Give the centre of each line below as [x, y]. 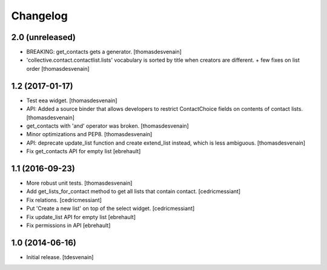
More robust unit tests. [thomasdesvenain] [79, 183]
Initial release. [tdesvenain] [60, 257]
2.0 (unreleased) [43, 37]
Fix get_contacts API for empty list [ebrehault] [84, 151]
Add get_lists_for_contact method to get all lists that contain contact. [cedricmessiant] [134, 191]
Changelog [39, 16]
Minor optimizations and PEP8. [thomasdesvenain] [89, 134]
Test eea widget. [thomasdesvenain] [72, 100]
